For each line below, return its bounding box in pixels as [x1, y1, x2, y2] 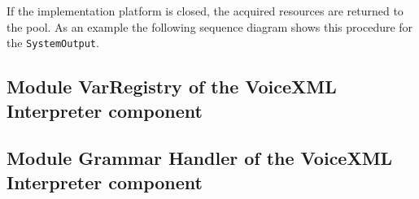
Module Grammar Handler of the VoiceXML [7, 145, 393, 171]
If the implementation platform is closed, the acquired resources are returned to [7, 2, 404, 19]
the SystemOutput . [7, 34, 99, 51]
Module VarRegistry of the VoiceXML [7, 74, 337, 99]
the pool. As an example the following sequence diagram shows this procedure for [7, 18, 413, 35]
